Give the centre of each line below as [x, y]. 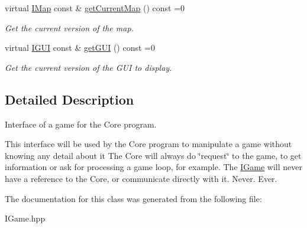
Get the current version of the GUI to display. [88, 67]
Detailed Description [70, 99]
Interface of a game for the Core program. [81, 124]
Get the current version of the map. [69, 27]
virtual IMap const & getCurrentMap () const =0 [95, 8]
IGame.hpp [25, 218]
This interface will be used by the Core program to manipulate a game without [148, 144]
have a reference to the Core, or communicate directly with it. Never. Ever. [141, 178]
